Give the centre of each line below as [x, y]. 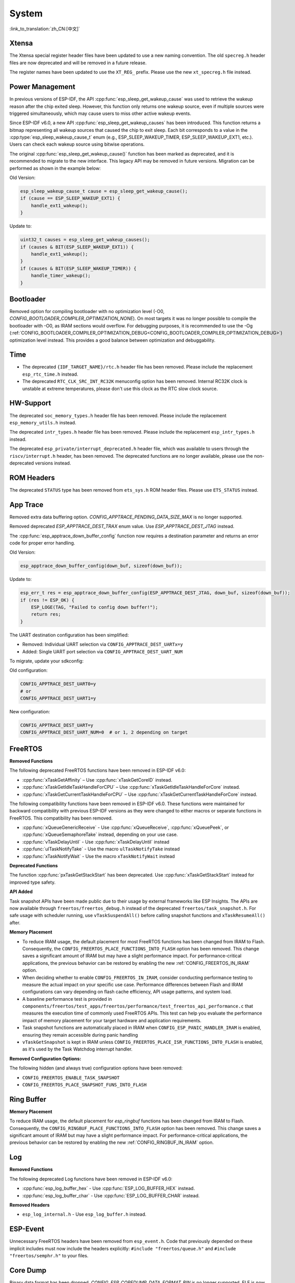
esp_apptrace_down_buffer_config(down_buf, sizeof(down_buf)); [101, 566]
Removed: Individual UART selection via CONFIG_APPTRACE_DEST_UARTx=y [103, 645]
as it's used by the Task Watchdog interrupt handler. [77, 1049]
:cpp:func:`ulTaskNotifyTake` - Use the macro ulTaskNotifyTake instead [101, 849]
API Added [21, 892]
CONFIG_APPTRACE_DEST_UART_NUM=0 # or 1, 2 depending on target [104, 732]
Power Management [42, 87]
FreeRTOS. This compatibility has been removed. [61, 818]
